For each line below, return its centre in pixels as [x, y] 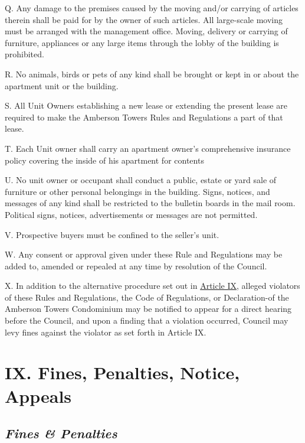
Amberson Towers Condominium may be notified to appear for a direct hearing [148, 309]
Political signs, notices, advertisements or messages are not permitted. [131, 214]
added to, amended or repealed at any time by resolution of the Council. [136, 266]
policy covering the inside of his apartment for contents [104, 160]
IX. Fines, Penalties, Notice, [122, 372]
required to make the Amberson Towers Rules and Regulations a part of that [144, 117]
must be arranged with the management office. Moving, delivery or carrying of [146, 31]
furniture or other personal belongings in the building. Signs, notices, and [137, 191]
